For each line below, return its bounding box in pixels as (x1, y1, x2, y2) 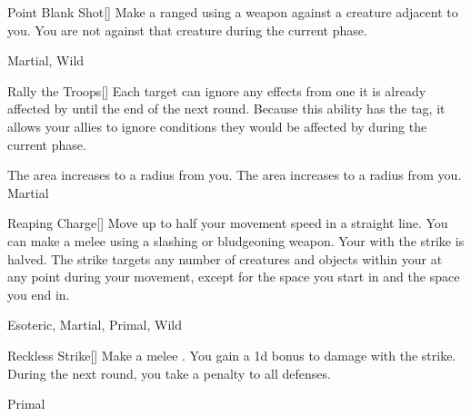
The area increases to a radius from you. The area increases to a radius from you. (7, 165, 462, 184)
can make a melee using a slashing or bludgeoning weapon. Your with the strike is (7, 231, 465, 250)
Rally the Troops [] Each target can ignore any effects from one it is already (7, 81, 426, 100)
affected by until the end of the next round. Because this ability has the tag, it (7, 99, 446, 118)
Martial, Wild (7, 51, 85, 70)
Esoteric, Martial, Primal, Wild (7, 315, 182, 334)
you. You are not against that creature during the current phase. (7, 20, 367, 39)
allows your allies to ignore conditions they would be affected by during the (7, 116, 427, 135)
